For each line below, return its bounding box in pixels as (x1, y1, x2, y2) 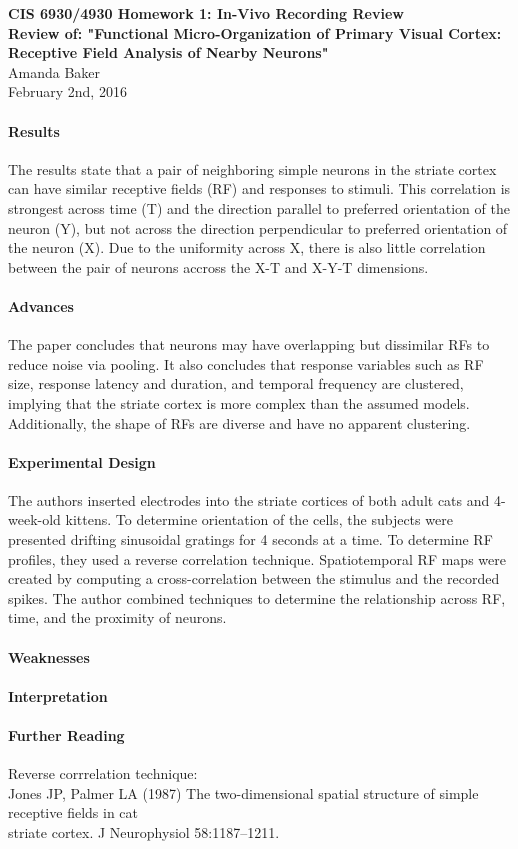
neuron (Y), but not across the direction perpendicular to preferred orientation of (8, 217, 508, 238)
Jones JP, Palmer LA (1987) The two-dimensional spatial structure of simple (8, 782, 479, 803)
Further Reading (8, 725, 125, 746)
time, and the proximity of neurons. (8, 607, 227, 628)
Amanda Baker (8, 61, 101, 82)
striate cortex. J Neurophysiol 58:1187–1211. (8, 822, 280, 842)
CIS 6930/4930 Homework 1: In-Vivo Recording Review (8, 3, 404, 23)
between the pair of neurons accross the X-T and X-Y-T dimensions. (8, 256, 429, 277)
